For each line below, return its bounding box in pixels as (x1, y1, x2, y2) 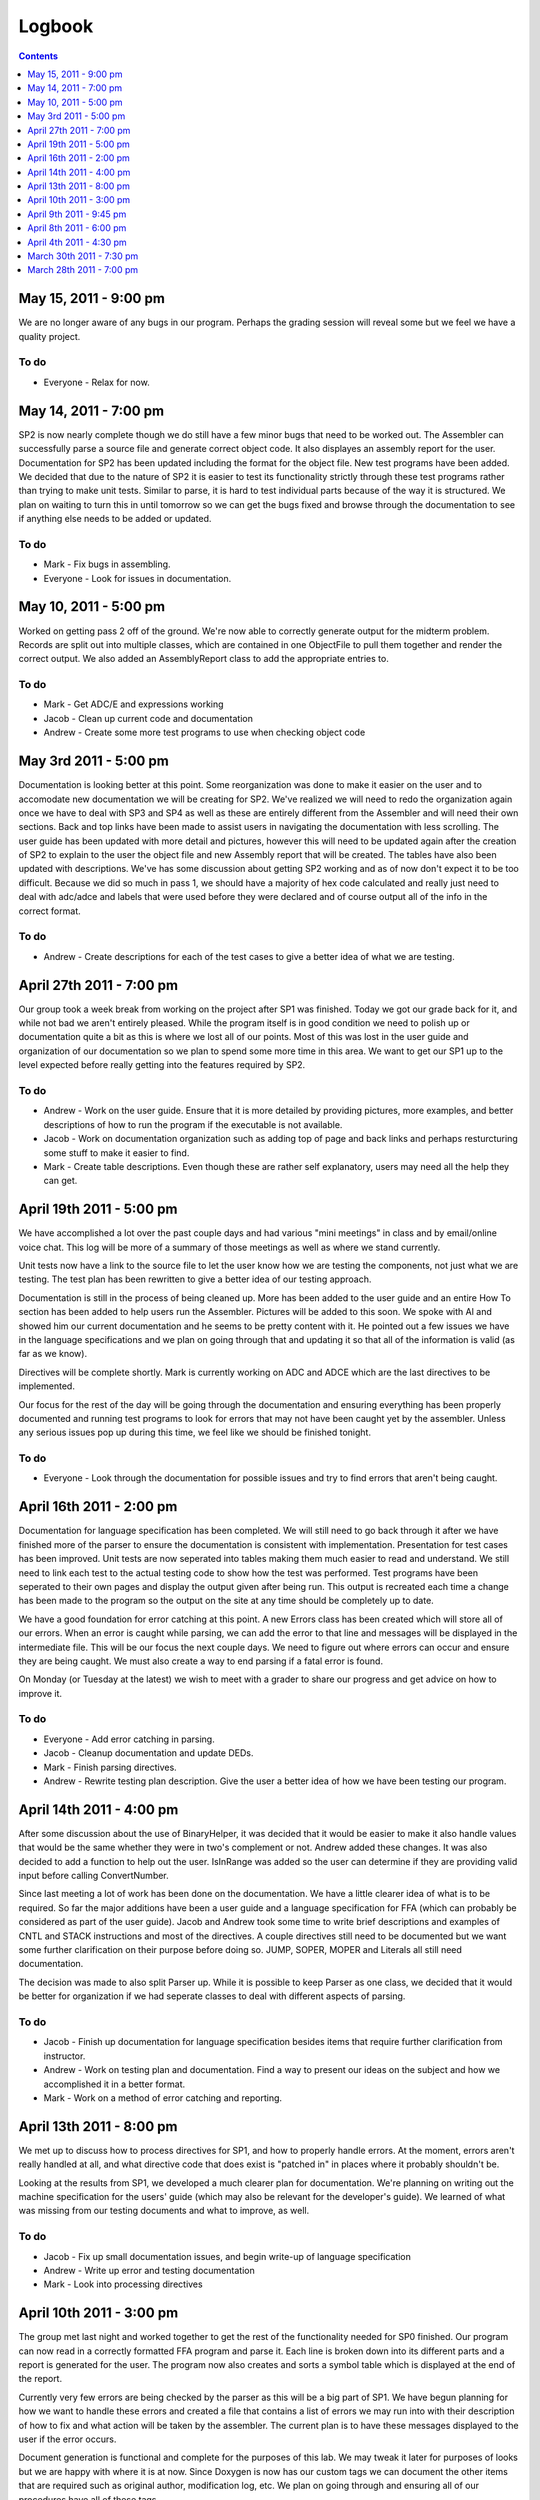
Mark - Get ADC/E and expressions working (43, 698, 224, 710)
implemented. (18, 1380, 75, 1392)
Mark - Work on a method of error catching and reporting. (43, 2091, 283, 2104)
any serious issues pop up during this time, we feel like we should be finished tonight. (18, 1426, 372, 1439)
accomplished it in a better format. (43, 2078, 186, 2090)
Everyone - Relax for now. (43, 376, 150, 388)
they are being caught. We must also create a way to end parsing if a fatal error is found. (18, 1655, 384, 1667)
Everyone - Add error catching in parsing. (43, 1733, 215, 1745)
